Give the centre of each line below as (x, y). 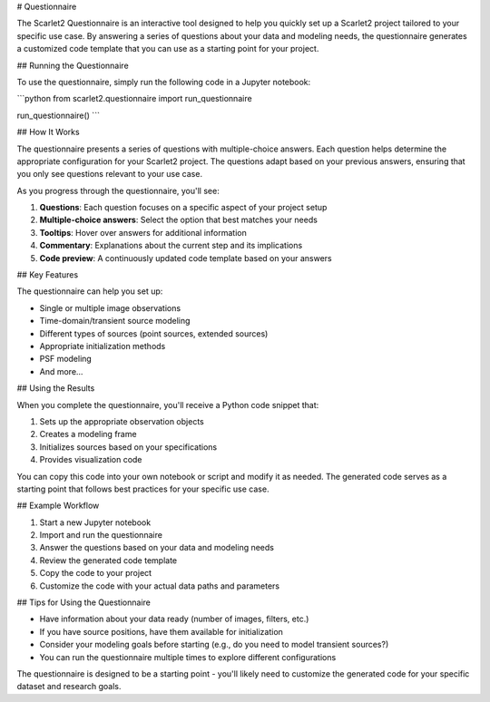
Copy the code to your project (96, 573)
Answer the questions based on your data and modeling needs (157, 548)
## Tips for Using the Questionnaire (84, 602)
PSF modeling (66, 359)
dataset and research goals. (69, 687)
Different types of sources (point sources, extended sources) (154, 333)
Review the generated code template (108, 560)
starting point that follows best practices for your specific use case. (143, 489)
